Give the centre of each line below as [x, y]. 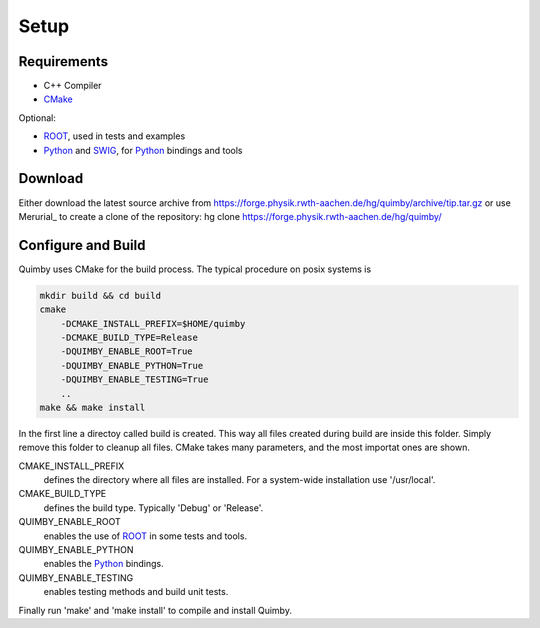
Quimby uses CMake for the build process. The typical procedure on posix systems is [195, 269]
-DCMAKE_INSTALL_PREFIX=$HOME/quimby [153, 323]
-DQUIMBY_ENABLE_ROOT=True [127, 351]
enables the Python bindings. [103, 564]
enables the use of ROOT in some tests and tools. [145, 536]
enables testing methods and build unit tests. [136, 592]
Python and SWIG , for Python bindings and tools [143, 150]
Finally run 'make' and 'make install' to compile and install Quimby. [155, 610]
